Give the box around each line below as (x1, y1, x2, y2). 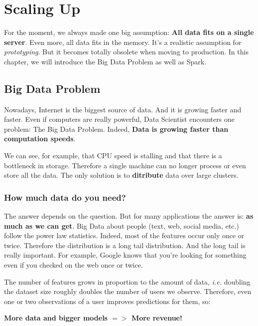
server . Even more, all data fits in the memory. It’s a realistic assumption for (4, 36, 242, 47)
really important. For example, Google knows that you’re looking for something (4, 250, 247, 260)
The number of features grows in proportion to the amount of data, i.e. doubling (4, 276, 251, 287)
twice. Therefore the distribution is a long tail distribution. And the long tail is (4, 240, 246, 250)
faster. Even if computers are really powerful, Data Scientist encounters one (4, 114, 235, 124)
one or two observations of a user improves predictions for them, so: (4, 296, 211, 306)
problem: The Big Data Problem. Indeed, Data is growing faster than (4, 123, 229, 134)
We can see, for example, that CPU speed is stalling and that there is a (4, 150, 222, 161)
